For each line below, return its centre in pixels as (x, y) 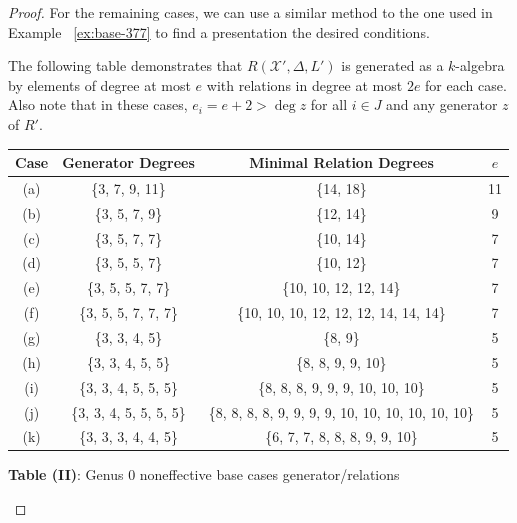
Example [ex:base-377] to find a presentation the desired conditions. (219, 31)
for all (329, 104)
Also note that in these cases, (98, 104)
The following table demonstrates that (125, 65)
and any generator (442, 104)
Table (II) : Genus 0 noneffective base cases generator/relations (204, 474)
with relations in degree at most (304, 84)
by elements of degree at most (99, 84)
